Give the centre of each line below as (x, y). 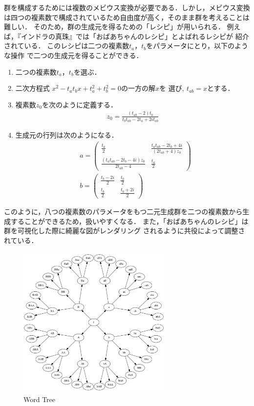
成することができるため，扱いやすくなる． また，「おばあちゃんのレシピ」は (126, 221)
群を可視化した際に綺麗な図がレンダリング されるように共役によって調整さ (125, 231)
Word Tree (40, 399)
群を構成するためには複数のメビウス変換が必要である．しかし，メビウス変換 (127, 7)
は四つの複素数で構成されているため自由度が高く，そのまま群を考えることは (127, 17)
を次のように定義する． (80, 104)
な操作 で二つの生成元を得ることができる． (74, 55)
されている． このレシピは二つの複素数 (67, 46)
